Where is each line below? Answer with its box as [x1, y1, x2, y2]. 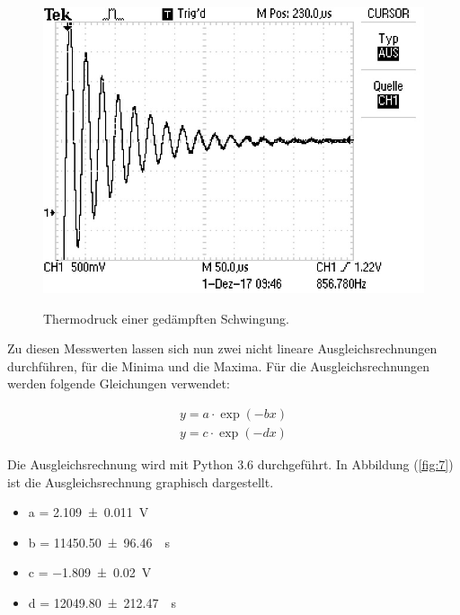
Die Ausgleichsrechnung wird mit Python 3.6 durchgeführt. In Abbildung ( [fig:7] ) [7, 455, 454, 474]
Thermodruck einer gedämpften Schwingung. [43, 308, 289, 327]
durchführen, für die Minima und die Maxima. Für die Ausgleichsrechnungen [7, 356, 430, 375]
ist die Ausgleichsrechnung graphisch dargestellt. [7, 472, 274, 491]
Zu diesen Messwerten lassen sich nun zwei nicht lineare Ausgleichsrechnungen [7, 339, 438, 358]
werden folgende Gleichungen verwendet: [7, 374, 230, 393]
